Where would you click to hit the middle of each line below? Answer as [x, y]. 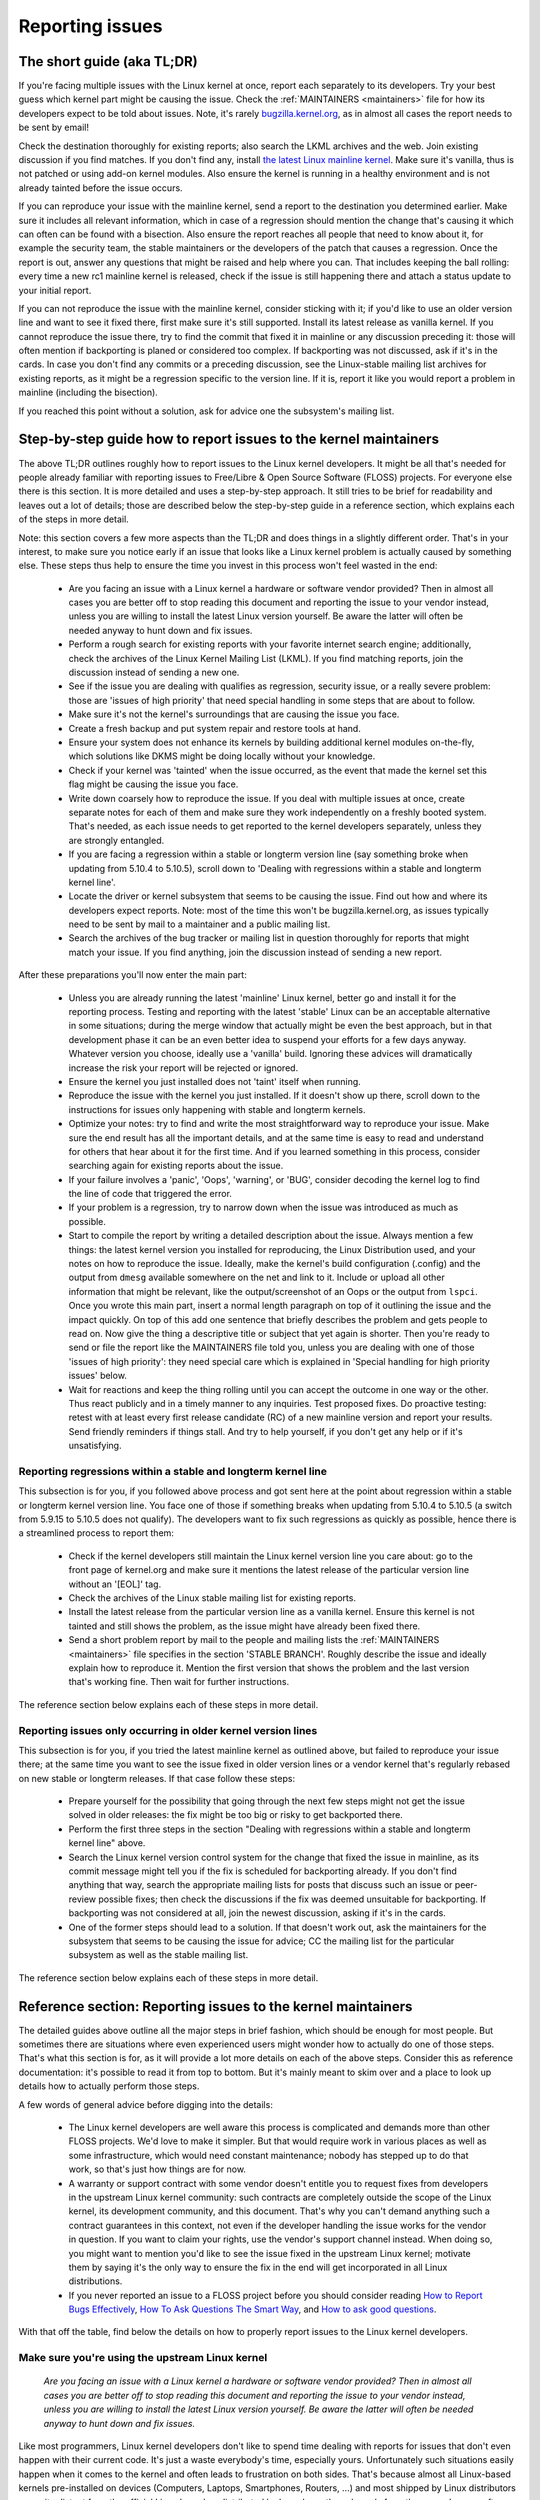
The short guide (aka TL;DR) [108, 61]
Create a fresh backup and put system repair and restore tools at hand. [215, 728]
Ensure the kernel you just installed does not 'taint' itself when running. [215, 1081]
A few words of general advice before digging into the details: [146, 2104]
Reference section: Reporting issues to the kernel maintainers [215, 2006]
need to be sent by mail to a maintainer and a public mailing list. [199, 924]
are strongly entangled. [116, 840]
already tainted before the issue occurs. [101, 187]
